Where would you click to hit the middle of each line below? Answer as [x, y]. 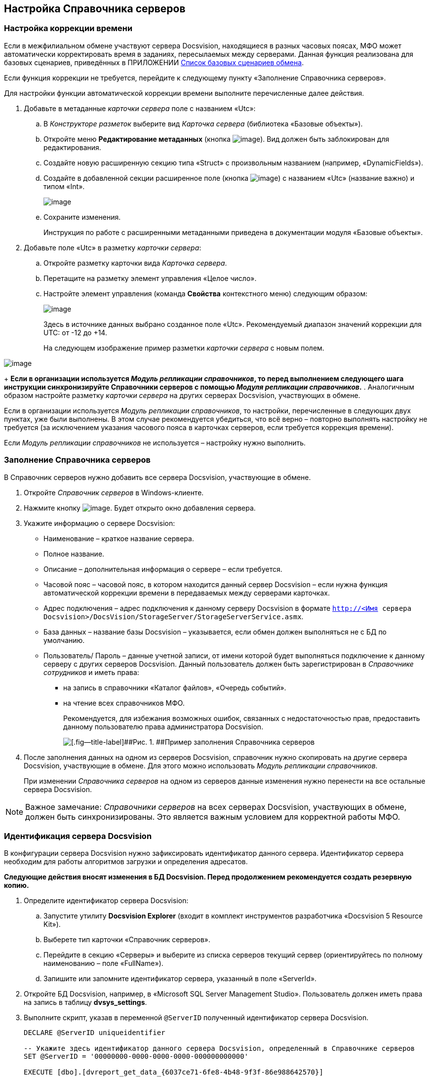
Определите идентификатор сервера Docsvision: [106, 901]
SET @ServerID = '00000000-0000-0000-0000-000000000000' [136, 1057]
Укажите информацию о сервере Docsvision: [99, 523]
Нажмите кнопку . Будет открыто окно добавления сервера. [140, 508]
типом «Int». [64, 186]
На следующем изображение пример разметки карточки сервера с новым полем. [184, 348]
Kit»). [52, 924]
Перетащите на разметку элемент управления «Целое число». [150, 278]
